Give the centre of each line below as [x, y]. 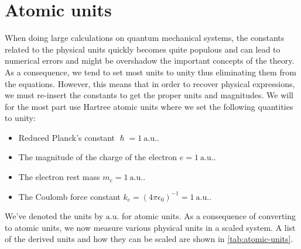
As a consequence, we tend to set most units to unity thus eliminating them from [150, 72]
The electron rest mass [59, 177]
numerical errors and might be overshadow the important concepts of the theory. [150, 60]
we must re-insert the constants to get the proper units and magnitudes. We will [149, 95]
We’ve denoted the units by [54, 216]
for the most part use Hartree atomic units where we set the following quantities [149, 106]
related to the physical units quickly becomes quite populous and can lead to [143, 49]
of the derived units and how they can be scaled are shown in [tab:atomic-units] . [149, 239]
